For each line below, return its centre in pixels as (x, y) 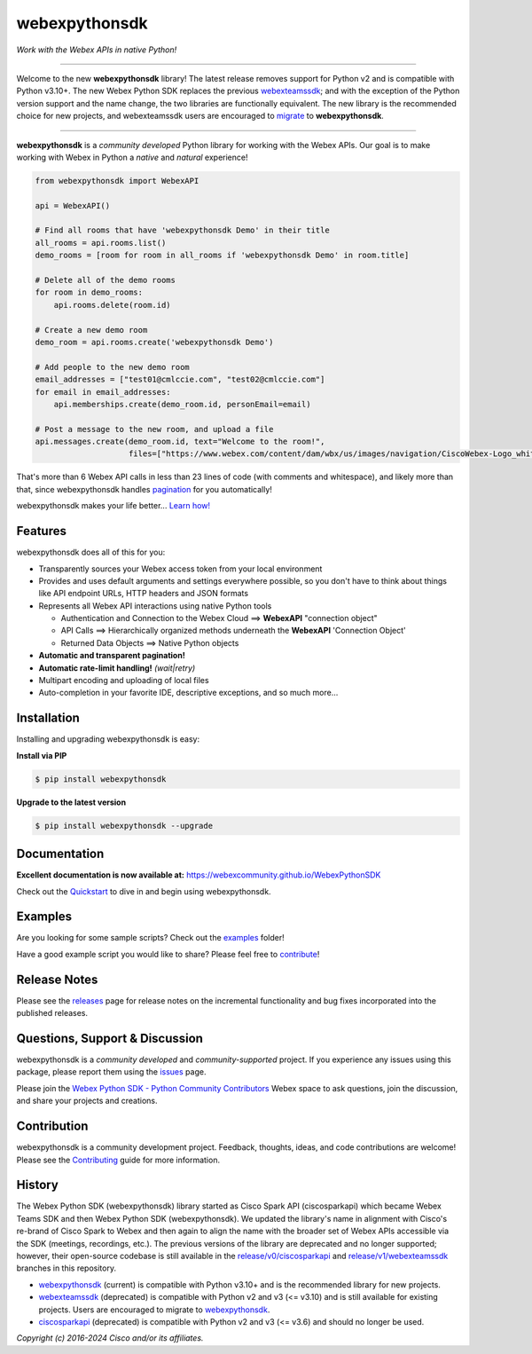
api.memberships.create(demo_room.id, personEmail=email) (182, 404)
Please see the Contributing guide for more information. (118, 1160)
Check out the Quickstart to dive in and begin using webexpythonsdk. (144, 891)
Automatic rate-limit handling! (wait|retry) (117, 668)
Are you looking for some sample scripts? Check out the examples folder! (150, 938)
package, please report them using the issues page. (111, 1072)
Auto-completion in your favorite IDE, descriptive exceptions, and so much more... (188, 693)
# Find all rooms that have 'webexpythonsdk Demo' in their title (182, 230)
